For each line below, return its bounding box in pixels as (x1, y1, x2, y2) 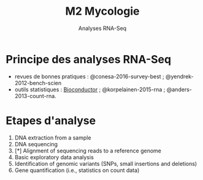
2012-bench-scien (14, 79, 62, 86)
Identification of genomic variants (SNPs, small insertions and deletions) (14, 160, 197, 167)
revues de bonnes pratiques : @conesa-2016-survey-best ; (14, 72, 165, 80)
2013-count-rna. (14, 92, 56, 99)
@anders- (166, 86, 193, 93)
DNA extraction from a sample (14, 133, 91, 141)
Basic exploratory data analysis (14, 153, 94, 160)
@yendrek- (165, 72, 194, 80)
